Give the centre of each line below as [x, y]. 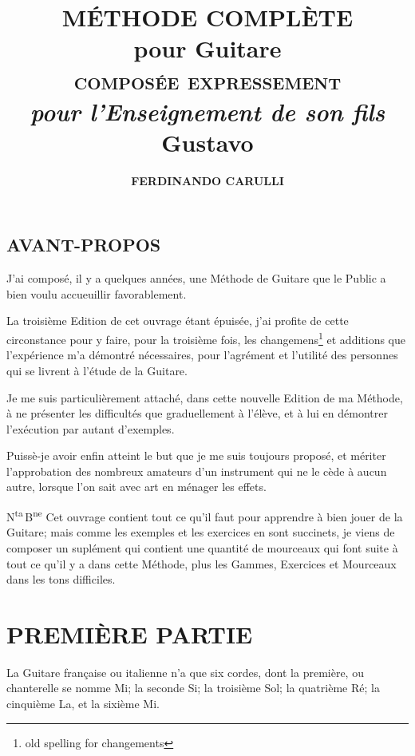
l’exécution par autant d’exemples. [91, 428]
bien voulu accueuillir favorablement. [97, 293]
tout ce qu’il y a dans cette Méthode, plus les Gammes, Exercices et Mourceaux [202, 563]
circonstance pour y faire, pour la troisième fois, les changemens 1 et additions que [206, 338]
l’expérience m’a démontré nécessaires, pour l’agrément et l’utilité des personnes [202, 355]
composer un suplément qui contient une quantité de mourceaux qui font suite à [202, 547]
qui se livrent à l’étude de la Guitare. [97, 370]
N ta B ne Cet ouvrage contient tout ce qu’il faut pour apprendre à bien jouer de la [205, 515]
